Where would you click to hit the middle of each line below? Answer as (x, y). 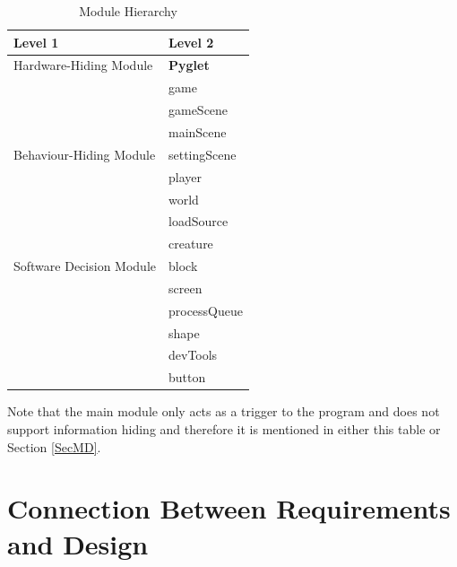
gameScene (198, 110)
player (185, 176)
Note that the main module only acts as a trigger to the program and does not (224, 411)
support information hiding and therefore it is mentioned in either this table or (224, 428)
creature (190, 244)
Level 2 (191, 42)
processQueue (206, 310)
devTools (193, 355)
